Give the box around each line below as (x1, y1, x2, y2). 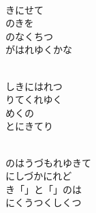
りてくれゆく (5, 92, 63, 106)
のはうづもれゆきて (5, 155, 91, 169)
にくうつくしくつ (5, 195, 82, 210)
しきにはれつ (5, 79, 63, 93)
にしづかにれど (5, 169, 72, 183)
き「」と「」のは (5, 182, 82, 196)
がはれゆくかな (5, 42, 72, 57)
